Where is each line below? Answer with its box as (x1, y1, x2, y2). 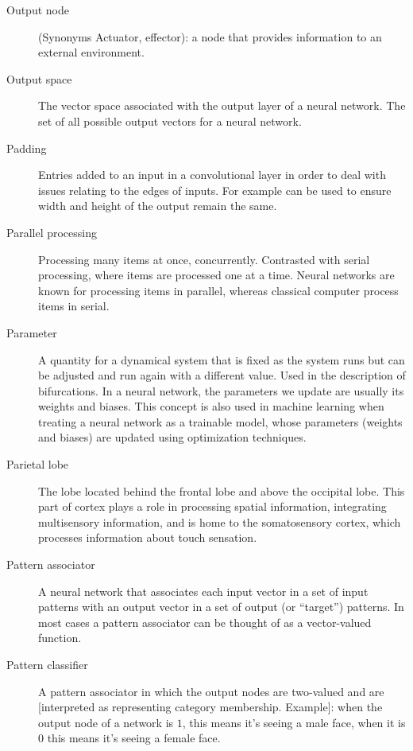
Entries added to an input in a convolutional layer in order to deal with (38, 166, 386, 183)
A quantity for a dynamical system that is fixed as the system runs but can (38, 351, 405, 368)
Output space (6, 70, 72, 87)
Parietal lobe (6, 456, 69, 473)
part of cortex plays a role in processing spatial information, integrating (38, 498, 387, 515)
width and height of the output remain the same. (38, 197, 277, 214)
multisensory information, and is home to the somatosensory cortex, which (38, 513, 401, 530)
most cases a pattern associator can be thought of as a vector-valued (38, 613, 372, 630)
